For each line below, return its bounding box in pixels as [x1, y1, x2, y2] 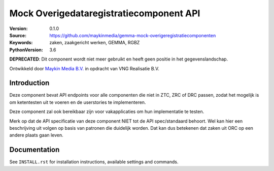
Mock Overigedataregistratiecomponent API [9, 8, 200, 19]
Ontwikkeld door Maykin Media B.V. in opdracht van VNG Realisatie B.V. [9, 65, 160, 71]
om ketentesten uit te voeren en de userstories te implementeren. [9, 99, 146, 105]
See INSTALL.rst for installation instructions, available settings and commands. [9, 159, 179, 165]
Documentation [9, 146, 60, 154]
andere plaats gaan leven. [9, 132, 63, 138]
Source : [9, 32, 27, 38]
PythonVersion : [9, 46, 43, 53]
